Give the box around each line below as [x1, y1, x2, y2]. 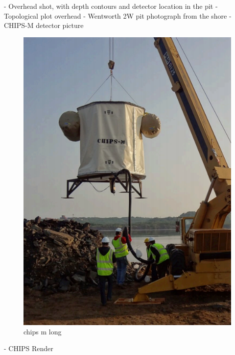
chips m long [23, 327, 62, 337]
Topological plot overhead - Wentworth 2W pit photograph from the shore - [4, 10, 232, 21]
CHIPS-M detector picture [4, 20, 84, 30]
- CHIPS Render [4, 343, 53, 353]
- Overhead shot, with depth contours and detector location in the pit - [4, 1, 218, 11]
